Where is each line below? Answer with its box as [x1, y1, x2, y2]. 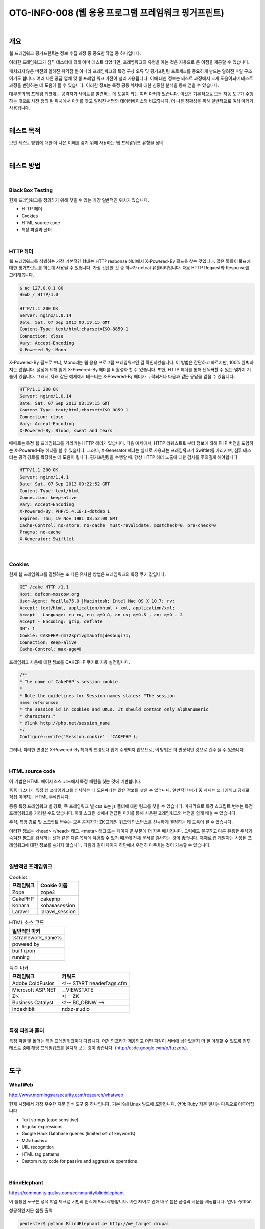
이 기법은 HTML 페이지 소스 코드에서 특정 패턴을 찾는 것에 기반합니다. [9, 778, 142, 784]
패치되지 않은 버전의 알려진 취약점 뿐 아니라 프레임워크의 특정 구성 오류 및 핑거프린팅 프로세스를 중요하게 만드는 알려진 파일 [9, 68, 243, 74]
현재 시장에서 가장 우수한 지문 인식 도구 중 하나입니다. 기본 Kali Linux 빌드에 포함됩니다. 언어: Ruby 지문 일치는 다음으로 [9, 1101, 238, 1107]
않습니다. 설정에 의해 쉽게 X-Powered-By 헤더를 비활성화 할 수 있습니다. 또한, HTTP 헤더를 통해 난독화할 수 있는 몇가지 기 [18, 366, 251, 372]
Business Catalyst [12, 999, 53, 1006]
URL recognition [21, 1144, 54, 1150]
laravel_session [40, 908, 76, 915]
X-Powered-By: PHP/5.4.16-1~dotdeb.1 [19, 509, 110, 514]
